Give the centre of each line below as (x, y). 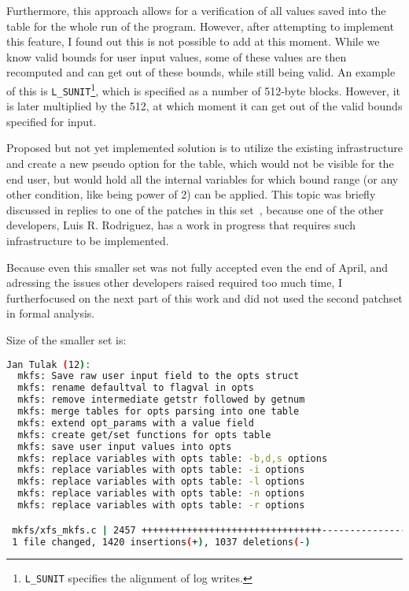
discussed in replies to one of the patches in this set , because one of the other (195, 209)
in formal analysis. (51, 313)
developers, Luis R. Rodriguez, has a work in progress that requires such (181, 225)
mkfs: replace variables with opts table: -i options (161, 470)
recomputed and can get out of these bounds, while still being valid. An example (201, 72)
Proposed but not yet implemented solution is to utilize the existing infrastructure (204, 148)
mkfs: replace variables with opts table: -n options (161, 494)
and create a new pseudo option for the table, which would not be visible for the (200, 164)
